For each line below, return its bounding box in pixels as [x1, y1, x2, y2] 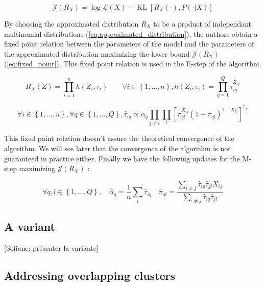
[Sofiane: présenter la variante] [4, 242, 99, 253]
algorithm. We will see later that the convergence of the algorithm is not [4, 143, 231, 154]
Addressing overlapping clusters [4, 267, 176, 283]
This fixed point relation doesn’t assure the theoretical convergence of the [4, 133, 234, 144]
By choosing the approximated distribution [4, 18, 139, 29]
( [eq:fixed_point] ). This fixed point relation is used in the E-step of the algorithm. [4, 58, 261, 69]
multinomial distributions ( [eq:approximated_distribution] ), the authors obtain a [4, 28, 258, 39]
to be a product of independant [153, 18, 252, 29]
